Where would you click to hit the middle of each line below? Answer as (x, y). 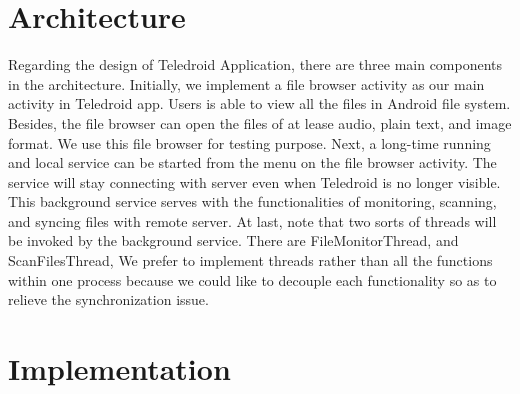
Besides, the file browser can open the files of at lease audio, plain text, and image (260, 122)
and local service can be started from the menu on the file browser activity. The (252, 162)
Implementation (119, 368)
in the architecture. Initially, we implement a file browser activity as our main (246, 83)
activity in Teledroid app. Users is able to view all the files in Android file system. (259, 103)
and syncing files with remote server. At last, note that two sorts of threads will (252, 220)
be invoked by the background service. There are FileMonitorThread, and (233, 240)
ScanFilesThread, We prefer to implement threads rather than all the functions (250, 260)
